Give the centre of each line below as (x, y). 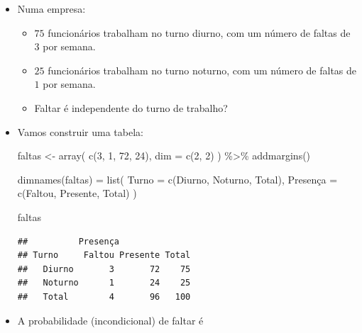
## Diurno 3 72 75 (104, 269)
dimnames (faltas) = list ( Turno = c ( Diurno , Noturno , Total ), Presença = (177, 179)
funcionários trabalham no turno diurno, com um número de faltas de (199, 32)
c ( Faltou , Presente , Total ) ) (77, 193)
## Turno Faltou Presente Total (104, 255)
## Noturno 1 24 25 (104, 283)
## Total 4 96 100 (104, 297)
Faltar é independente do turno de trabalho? (131, 107)
